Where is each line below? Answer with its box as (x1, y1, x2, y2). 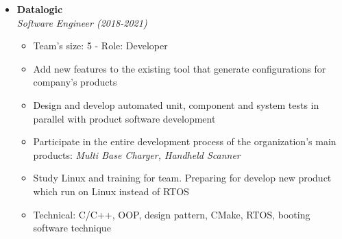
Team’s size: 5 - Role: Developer (33, 38, 168, 53)
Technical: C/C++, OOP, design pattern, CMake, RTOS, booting (33, 207, 310, 221)
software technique (33, 221, 111, 235)
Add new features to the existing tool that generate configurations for (33, 61, 326, 75)
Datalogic (16, 2, 63, 16)
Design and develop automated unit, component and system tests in (33, 97, 319, 112)
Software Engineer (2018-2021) (16, 15, 147, 29)
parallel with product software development (33, 111, 216, 125)
